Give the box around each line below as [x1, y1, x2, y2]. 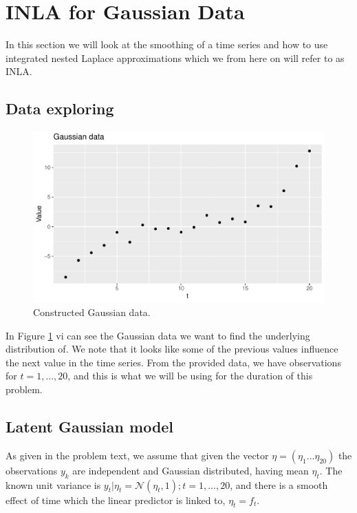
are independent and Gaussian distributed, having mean [72, 463, 309, 477]
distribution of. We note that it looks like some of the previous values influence [6, 342, 338, 356]
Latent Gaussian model [6, 416, 174, 437]
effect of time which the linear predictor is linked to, [6, 492, 226, 507]
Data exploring [6, 98, 114, 119]
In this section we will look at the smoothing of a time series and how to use [6, 37, 328, 52]
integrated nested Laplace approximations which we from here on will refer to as [6, 50, 345, 65]
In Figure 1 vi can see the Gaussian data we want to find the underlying [6, 328, 310, 342]
